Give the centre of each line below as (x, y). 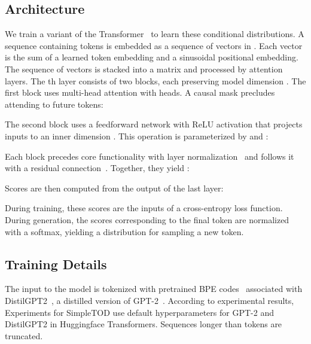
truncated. (24, 335)
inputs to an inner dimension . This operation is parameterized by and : (137, 136)
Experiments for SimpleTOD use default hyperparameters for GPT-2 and (139, 312)
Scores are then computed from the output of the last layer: (114, 188)
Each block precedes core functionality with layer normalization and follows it (150, 156)
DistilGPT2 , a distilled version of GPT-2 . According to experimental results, (150, 300)
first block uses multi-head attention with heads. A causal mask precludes (140, 92)
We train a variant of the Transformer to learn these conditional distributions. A (155, 34)
